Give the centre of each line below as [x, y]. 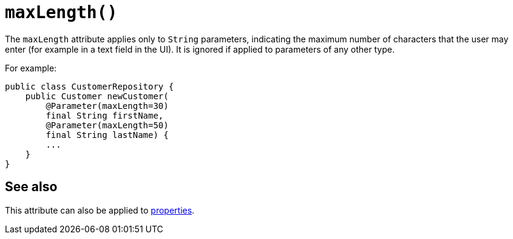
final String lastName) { [107, 135]
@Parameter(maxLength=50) [107, 125]
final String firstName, [105, 115]
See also [31, 187]
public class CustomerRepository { [90, 86]
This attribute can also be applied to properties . [100, 210]
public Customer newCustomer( [97, 96]
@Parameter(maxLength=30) [107, 106]
